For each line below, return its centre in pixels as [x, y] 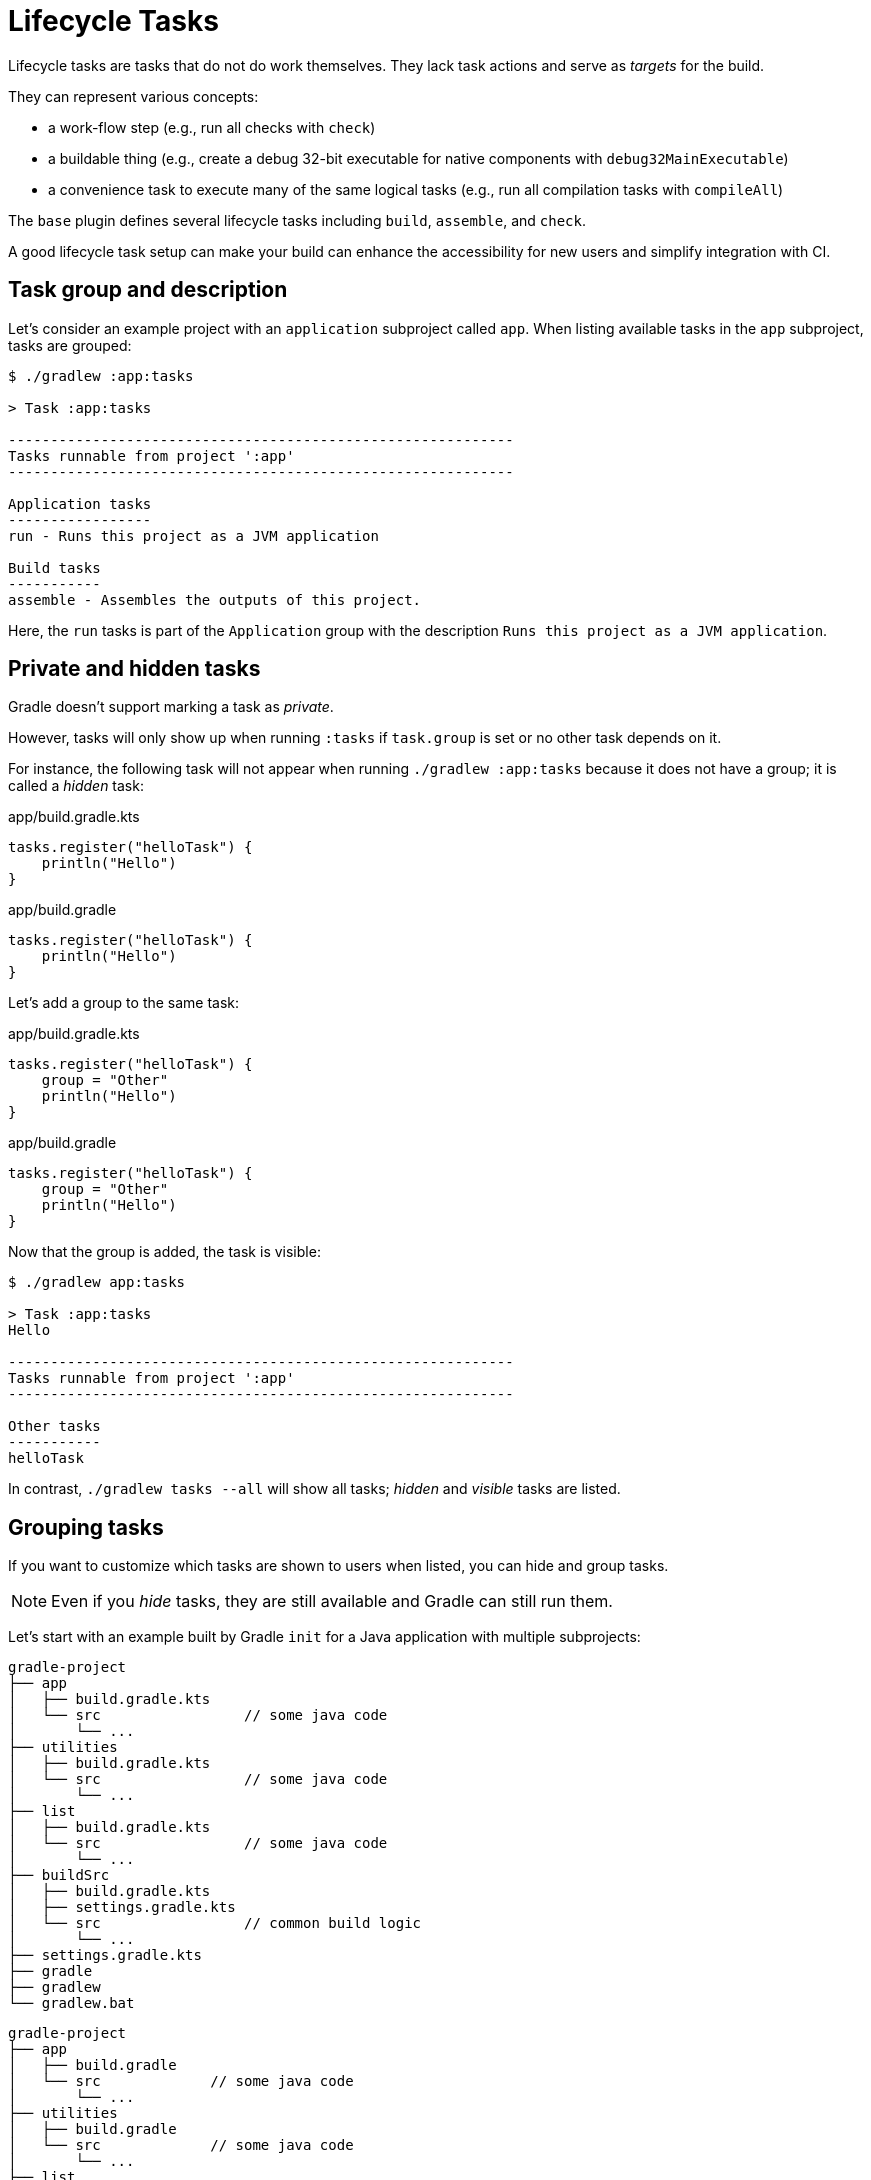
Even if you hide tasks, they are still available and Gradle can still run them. [332, 1601]
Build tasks [54, 567]
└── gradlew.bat [71, 2003]
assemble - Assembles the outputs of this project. [215, 599]
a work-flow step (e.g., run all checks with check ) [212, 127]
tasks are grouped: [70, 345]
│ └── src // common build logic [215, 1923]
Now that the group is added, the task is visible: [164, 1252]
